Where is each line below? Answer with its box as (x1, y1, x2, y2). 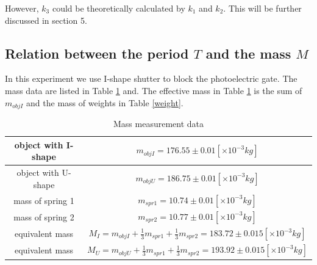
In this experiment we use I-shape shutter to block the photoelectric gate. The (5, 72, 297, 85)
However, (5, 2, 39, 14)
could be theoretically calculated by (52, 2, 185, 14)
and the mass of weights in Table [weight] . (26, 96, 183, 109)
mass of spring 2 (13, 210, 74, 223)
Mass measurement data (113, 117, 204, 130)
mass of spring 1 (13, 194, 74, 206)
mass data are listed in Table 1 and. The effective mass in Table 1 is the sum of (5, 84, 302, 96)
